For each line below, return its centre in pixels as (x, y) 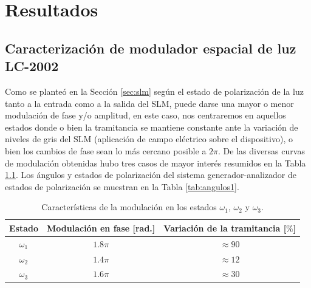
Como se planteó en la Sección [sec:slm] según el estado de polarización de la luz (154, 91)
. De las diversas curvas (261, 150)
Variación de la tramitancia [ (225, 228)
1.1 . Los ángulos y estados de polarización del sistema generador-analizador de (151, 175)
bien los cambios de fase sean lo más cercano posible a (106, 150)
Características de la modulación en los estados (129, 207)
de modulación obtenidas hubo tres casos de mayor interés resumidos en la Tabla (155, 163)
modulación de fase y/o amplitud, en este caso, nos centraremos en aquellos (145, 115)
